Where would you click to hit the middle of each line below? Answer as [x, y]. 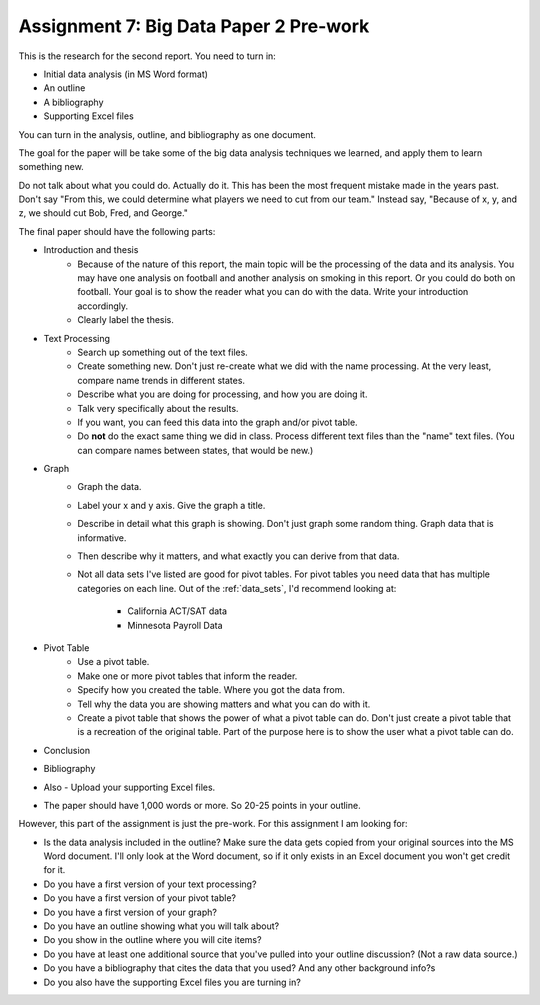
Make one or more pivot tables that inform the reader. [187, 676]
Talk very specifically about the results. [158, 408]
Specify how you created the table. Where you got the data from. [211, 690]
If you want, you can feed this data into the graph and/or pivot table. [218, 422]
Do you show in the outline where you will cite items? [152, 940]
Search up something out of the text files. [163, 352]
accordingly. [103, 306]
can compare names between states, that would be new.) [195, 450]
